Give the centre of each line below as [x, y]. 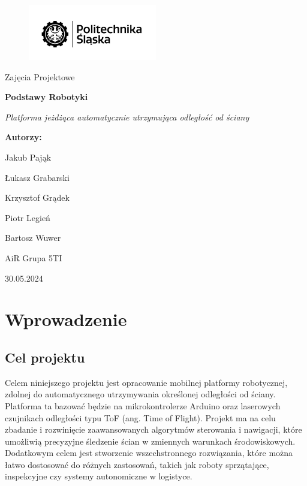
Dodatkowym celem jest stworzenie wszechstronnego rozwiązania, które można [149, 453]
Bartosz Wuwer [33, 238]
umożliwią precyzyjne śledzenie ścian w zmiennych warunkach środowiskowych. [150, 441]
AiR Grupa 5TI [34, 257]
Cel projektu [45, 357]
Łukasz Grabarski [37, 177]
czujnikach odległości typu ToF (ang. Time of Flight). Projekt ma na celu [140, 417]
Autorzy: [23, 137]
